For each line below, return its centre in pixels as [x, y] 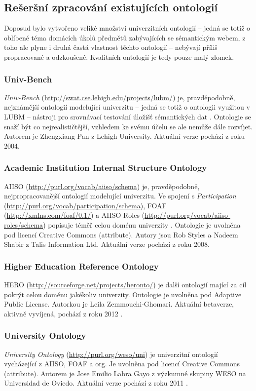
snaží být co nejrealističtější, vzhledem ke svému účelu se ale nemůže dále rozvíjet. [128, 126]
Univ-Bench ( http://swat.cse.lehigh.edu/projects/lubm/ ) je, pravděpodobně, [120, 97]
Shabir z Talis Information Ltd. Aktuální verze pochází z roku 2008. [107, 244]
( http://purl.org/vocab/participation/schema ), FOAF [85, 205]
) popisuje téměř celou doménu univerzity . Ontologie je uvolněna [142, 224]
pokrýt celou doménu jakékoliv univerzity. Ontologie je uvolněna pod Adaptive [123, 294]
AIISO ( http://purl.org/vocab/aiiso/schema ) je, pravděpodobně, [102, 186]
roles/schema [24, 224]
